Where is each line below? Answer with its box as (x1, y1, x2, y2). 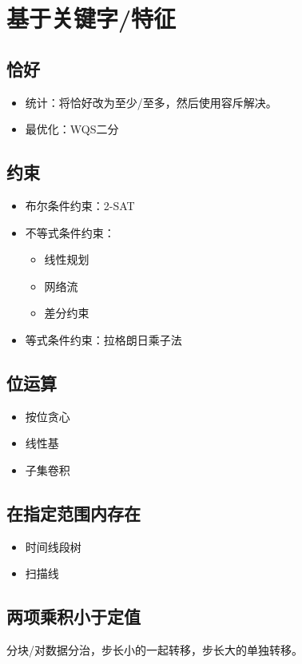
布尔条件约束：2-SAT (25, 197, 135, 213)
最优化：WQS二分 (25, 121, 119, 137)
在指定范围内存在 (6, 500, 141, 525)
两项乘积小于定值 (6, 604, 141, 629)
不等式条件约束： (25, 224, 115, 241)
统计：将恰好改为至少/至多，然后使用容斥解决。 (25, 93, 277, 110)
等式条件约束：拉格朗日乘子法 (25, 331, 182, 348)
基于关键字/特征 (6, 2, 177, 34)
